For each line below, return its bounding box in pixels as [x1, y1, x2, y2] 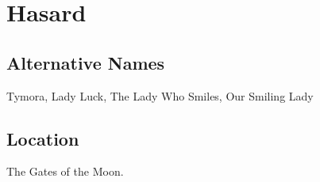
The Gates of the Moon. [6, 163, 124, 180]
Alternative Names [6, 50, 165, 74]
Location [6, 126, 79, 150]
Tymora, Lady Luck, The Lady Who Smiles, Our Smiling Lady [6, 87, 314, 104]
